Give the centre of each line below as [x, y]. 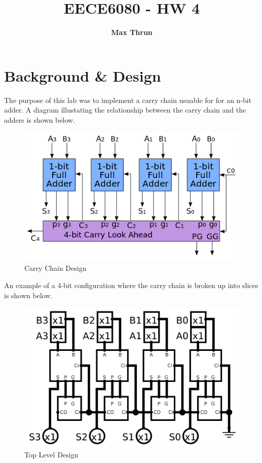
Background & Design [83, 75]
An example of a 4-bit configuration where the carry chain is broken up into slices [131, 285]
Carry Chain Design [55, 268]
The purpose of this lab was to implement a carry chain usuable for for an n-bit [128, 100]
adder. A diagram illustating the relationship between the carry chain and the [125, 110]
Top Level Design [51, 454]
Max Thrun [132, 32]
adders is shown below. [40, 119]
